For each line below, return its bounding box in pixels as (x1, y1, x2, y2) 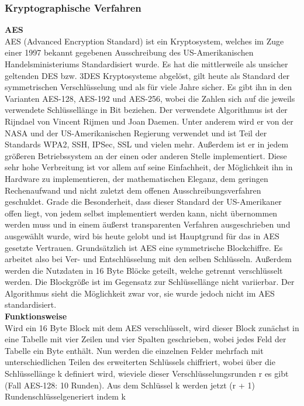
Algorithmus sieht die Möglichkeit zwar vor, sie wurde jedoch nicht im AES (5, 287, 275, 299)
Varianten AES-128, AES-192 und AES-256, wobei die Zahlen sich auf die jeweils (5, 92, 295, 104)
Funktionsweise (5, 310, 67, 322)
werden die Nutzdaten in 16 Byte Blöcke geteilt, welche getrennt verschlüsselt (5, 264, 283, 276)
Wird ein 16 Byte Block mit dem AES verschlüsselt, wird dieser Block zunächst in (5, 321, 299, 333)
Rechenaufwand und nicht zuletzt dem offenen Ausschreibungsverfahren (5, 184, 261, 196)
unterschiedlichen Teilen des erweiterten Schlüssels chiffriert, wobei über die (5, 356, 275, 368)
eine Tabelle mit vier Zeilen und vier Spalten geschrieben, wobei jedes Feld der (5, 333, 286, 345)
